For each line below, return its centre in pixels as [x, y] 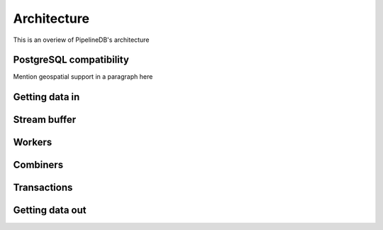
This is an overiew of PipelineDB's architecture [81, 40]
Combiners [38, 165]
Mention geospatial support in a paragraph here [83, 77]
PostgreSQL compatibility [71, 60]
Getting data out [50, 210]
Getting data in [46, 97]
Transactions [43, 188]
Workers [33, 142]
